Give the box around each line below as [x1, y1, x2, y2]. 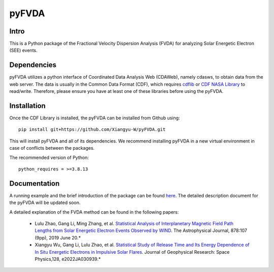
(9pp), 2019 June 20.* [35, 234, 81, 241]
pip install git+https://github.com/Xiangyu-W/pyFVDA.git [18, 127, 166, 132]
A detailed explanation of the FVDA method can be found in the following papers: [9, 209, 179, 215]
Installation [9, 101, 46, 110]
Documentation [9, 179, 60, 188]
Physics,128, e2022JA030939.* [35, 256, 101, 262]
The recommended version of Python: [9, 154, 89, 160]
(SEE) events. [9, 47, 38, 53]
